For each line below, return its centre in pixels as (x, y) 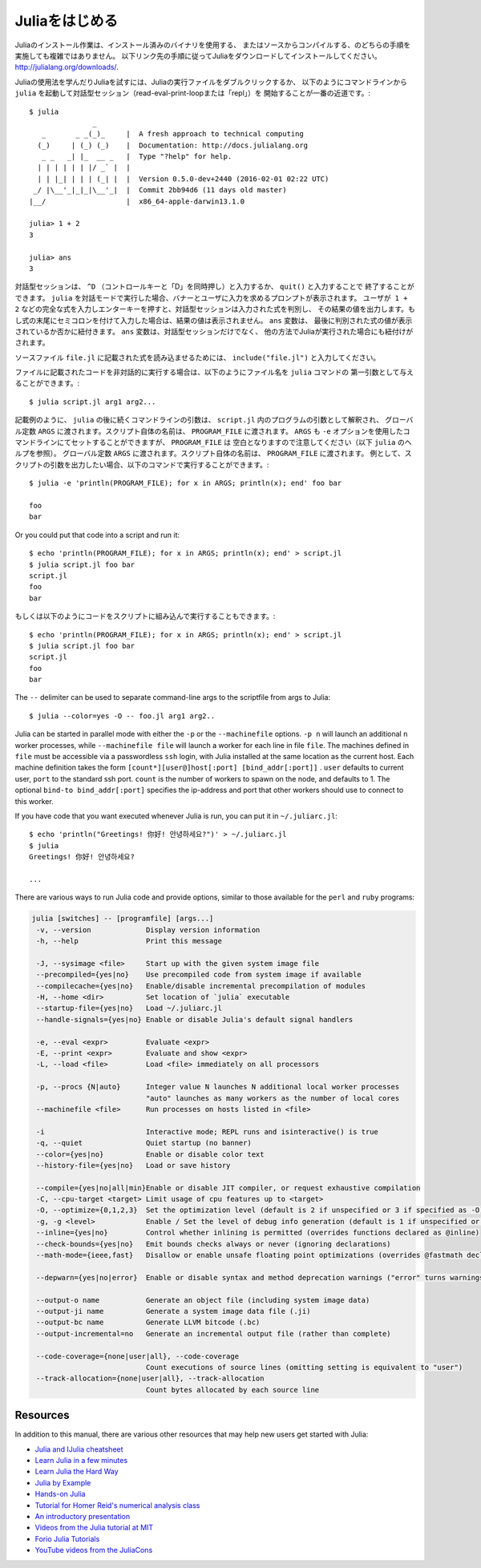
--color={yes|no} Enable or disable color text (150, 1154)
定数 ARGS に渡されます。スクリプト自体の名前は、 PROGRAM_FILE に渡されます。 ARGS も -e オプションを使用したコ (216, 431)
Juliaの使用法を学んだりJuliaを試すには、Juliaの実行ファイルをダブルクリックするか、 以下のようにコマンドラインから (211, 82)
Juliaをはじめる (67, 21)
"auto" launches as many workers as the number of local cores (273, 1098)
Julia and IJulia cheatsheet (79, 1449)
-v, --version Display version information (148, 929)
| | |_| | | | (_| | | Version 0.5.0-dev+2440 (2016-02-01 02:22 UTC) (183, 179)
